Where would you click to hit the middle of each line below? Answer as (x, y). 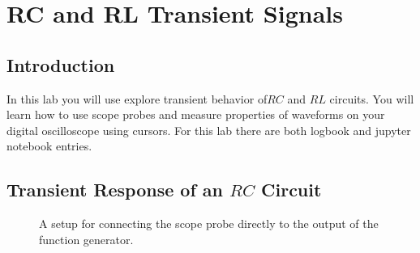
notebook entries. (49, 146)
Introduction (61, 64)
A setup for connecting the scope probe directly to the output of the (209, 223)
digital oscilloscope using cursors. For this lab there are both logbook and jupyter (209, 130)
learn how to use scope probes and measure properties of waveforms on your (196, 114)
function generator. (86, 239)
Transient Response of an (115, 190)
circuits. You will (372, 98)
